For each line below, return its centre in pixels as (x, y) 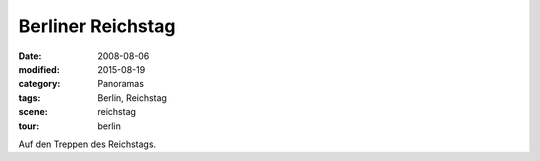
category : (39, 84)
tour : (29, 126)
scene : (33, 112)
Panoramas (121, 84)
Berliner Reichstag (97, 26)
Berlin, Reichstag (132, 97)
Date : (30, 56)
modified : (39, 69)
